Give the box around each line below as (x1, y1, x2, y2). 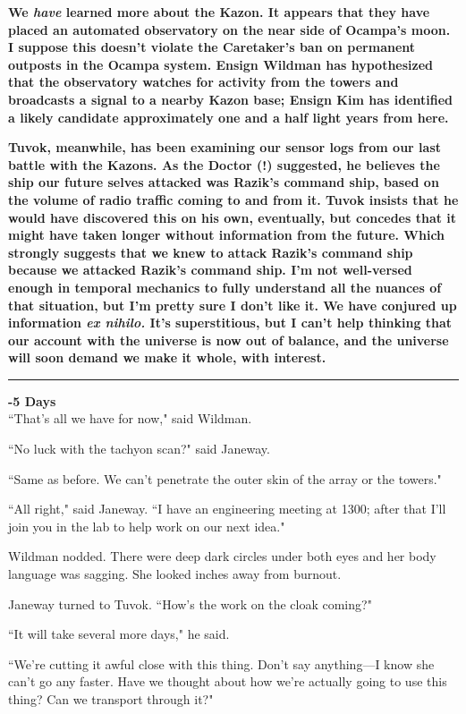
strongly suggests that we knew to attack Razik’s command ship (8, 242, 413, 261)
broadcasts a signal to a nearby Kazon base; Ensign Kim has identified (8, 89, 453, 108)
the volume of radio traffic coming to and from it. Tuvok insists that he (8, 190, 459, 208)
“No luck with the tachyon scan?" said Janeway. (8, 439, 270, 458)
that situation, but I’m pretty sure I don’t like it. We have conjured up (8, 295, 457, 314)
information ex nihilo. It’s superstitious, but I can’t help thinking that (8, 313, 453, 332)
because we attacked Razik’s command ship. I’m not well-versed (8, 260, 412, 279)
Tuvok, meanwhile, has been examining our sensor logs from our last (8, 138, 441, 157)
